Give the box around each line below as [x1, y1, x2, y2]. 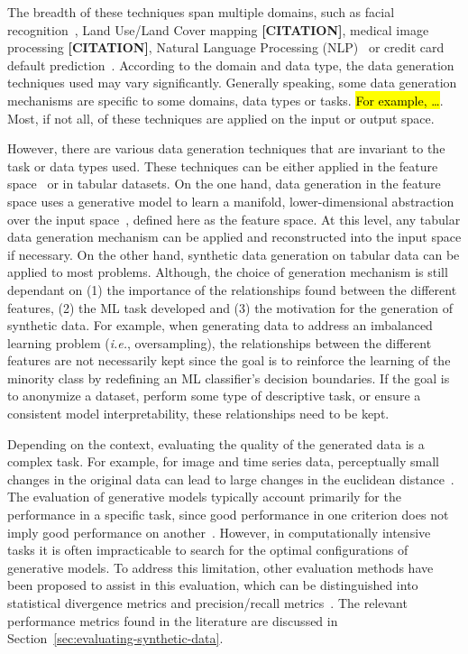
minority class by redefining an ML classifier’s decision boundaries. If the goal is [7, 368, 450, 387]
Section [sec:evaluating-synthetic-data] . [7, 629, 224, 648]
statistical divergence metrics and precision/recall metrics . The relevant [7, 594, 408, 612]
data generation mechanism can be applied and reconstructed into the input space [7, 227, 462, 246]
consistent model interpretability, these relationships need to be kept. [7, 404, 390, 423]
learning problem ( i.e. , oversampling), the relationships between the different [7, 333, 432, 352]
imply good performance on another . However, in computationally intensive [7, 522, 431, 541]
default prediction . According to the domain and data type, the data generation [7, 55, 454, 74]
